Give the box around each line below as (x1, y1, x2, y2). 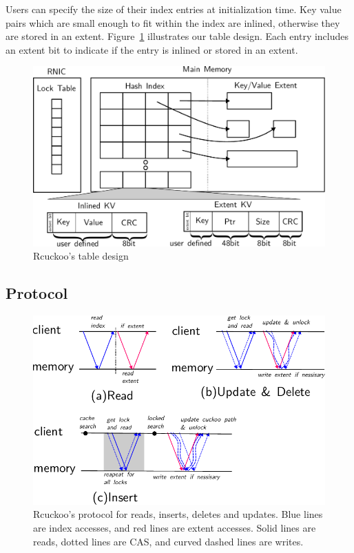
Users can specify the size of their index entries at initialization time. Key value (6, 2, 342, 16)
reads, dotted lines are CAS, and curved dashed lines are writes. (33, 534, 304, 548)
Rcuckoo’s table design (33, 249, 129, 263)
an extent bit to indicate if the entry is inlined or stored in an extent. (6, 42, 298, 56)
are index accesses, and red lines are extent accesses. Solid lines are (33, 520, 316, 534)
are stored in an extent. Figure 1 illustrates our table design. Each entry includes (6, 29, 349, 43)
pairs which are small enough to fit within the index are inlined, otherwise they (6, 15, 340, 30)
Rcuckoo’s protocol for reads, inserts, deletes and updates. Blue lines (33, 507, 323, 521)
